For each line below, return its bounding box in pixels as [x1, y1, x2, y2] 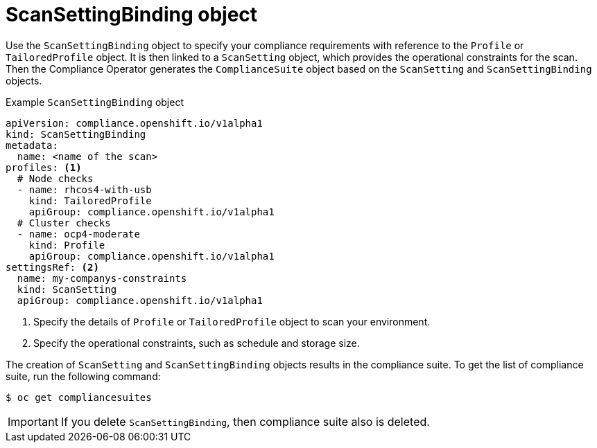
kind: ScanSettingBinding [6, 128, 146, 140]
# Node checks [17, 172, 94, 184]
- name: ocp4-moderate [17, 228, 140, 240]
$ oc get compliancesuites [6, 391, 152, 403]
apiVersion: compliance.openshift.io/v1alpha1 [6, 117, 263, 129]
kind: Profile [28, 239, 105, 251]
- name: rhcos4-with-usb [17, 183, 152, 195]
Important [8, 414, 58, 429]
